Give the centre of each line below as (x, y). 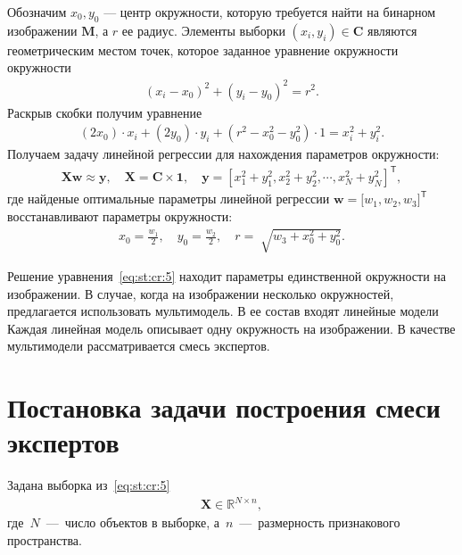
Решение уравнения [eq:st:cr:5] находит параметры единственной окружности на (227, 276)
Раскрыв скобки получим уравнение (105, 112)
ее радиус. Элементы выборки (203, 30)
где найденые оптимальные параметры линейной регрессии (169, 199)
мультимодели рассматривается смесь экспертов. (139, 346)
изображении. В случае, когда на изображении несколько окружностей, (201, 293)
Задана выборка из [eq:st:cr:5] (89, 485)
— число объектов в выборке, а (132, 522)
